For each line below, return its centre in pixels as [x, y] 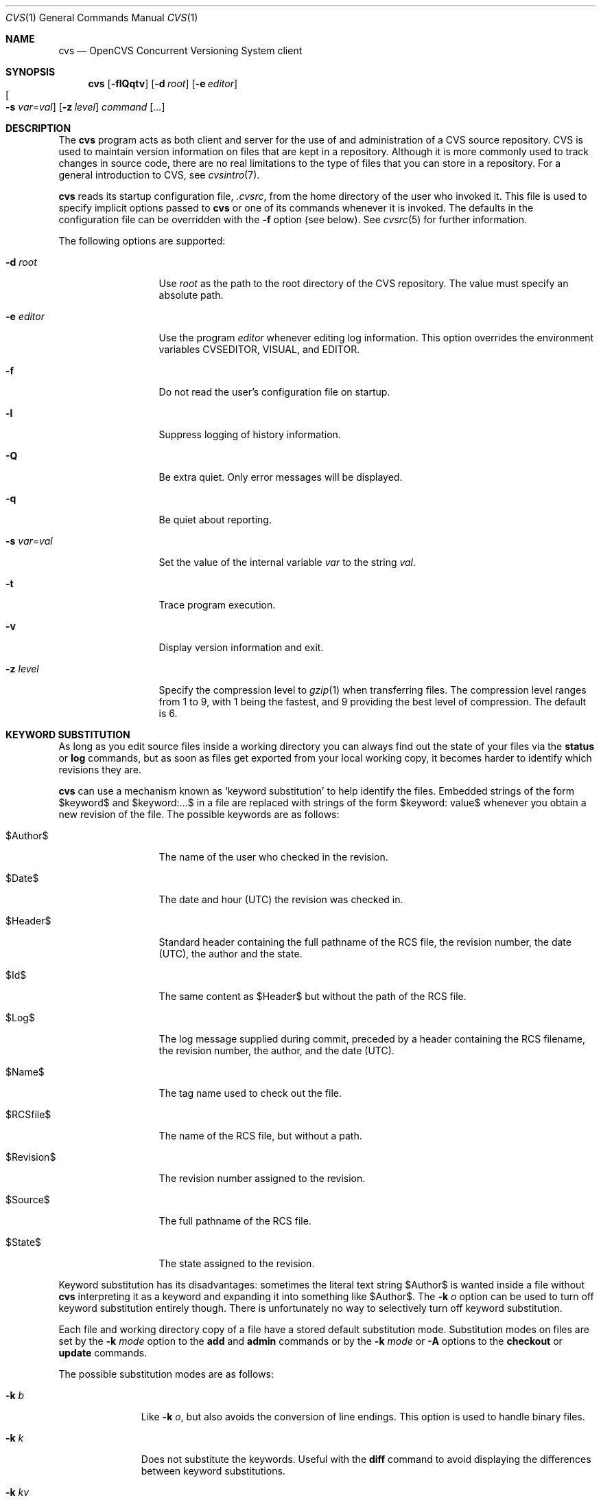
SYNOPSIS [31, 72]
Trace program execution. [217, 605]
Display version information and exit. [241, 647]
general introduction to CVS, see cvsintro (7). [159, 175]
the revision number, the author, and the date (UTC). [276, 1050]
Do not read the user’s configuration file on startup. [274, 392]
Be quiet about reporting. [215, 520]
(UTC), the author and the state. [231, 954]
